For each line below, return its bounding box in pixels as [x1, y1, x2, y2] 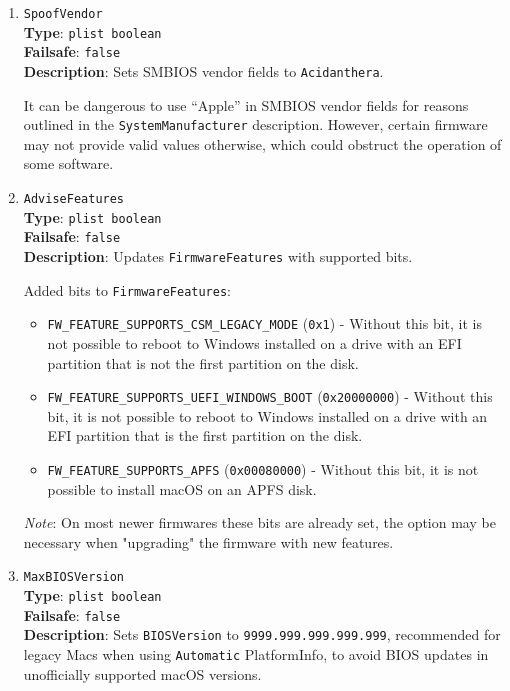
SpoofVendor [23, 7, 103, 21]
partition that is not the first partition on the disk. [47, 352, 359, 373]
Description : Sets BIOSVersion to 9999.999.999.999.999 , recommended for [23, 624, 501, 645]
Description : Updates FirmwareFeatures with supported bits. [23, 246, 413, 267]
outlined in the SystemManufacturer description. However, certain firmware [23, 114, 488, 135]
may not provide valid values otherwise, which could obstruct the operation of [23, 133, 502, 154]
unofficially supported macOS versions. [23, 663, 262, 684]
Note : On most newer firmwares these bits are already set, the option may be [23, 512, 496, 533]
